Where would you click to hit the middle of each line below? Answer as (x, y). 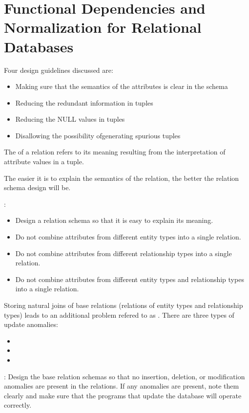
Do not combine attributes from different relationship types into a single (124, 253)
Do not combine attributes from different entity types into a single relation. (128, 237)
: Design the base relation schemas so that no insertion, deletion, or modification (124, 376)
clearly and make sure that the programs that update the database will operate (123, 395)
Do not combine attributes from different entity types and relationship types (130, 279)
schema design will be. (37, 187)
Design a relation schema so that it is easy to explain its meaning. (114, 220)
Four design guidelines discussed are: (59, 70)
